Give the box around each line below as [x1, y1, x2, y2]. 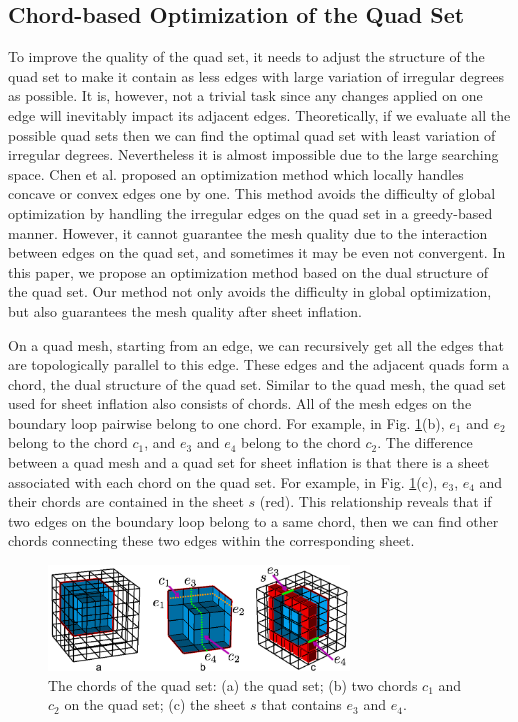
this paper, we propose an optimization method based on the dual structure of [8, 261, 488, 282]
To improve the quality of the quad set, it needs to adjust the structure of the [8, 46, 485, 67]
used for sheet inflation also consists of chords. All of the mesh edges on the [8, 393, 472, 414]
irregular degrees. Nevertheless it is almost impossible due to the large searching [8, 144, 499, 165]
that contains [261, 694, 342, 715]
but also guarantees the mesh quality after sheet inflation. [8, 300, 362, 321]
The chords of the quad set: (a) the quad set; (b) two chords [48, 674, 418, 695]
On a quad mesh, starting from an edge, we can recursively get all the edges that [8, 334, 504, 355]
